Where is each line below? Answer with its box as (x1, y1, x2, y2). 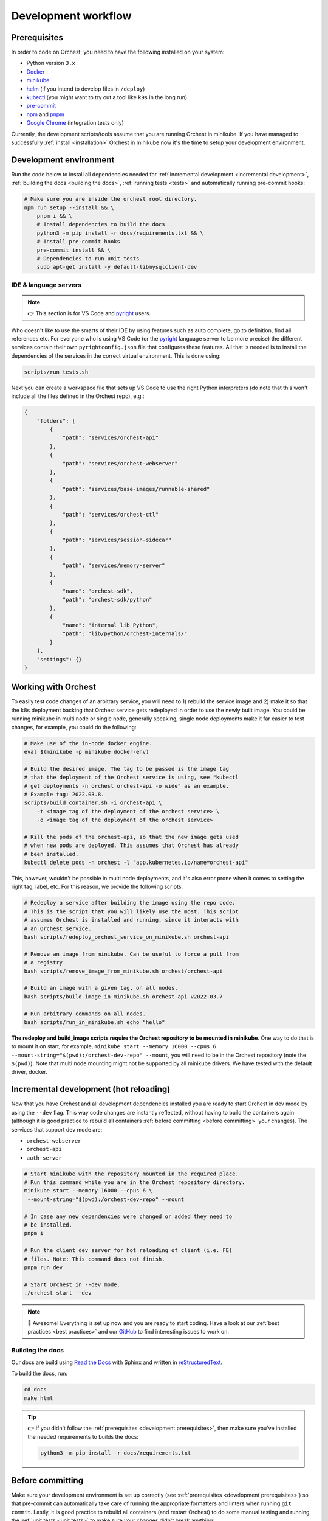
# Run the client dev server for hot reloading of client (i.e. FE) (24, 1247, 233, 1254)
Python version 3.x (26, 60, 76, 67)
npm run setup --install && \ (24, 204, 114, 211)
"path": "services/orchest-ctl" (62, 511, 159, 518)
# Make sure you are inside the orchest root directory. (24, 195, 197, 203)
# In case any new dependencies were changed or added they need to (24, 1213, 233, 1220)
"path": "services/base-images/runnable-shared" (62, 486, 210, 492)
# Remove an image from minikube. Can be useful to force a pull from (24, 950, 239, 958)
